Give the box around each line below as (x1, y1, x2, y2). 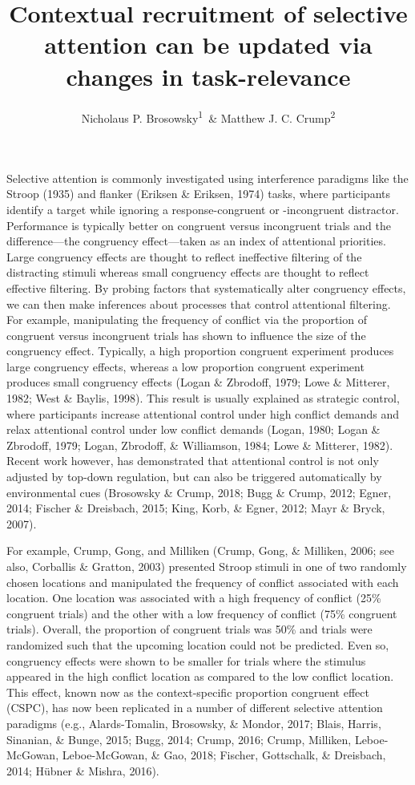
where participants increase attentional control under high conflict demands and (6, 405, 400, 422)
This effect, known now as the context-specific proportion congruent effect (6, 683, 369, 700)
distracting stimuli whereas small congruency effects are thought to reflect (6, 264, 369, 281)
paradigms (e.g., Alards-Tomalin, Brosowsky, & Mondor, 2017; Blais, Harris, (6, 714, 381, 731)
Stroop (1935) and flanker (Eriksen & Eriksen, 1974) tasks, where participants (6, 185, 390, 202)
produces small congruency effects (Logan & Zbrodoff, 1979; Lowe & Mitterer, (6, 374, 390, 390)
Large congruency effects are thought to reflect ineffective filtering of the (6, 248, 362, 265)
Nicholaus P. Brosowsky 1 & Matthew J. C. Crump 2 (81, 107, 336, 126)
